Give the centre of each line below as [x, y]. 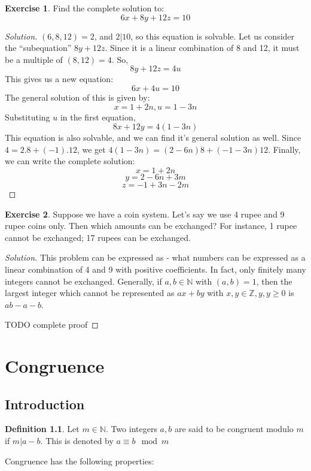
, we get [91, 149]
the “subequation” [38, 48]
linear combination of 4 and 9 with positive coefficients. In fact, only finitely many [155, 269]
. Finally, [284, 149]
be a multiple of [34, 59]
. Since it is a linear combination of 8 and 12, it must [202, 48]
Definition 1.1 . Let [42, 429]
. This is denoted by [77, 441]
